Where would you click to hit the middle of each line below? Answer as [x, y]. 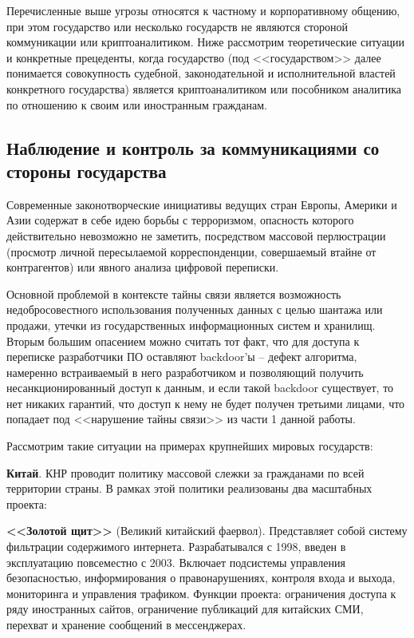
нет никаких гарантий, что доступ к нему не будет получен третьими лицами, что [206, 403]
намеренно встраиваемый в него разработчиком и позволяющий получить [185, 372]
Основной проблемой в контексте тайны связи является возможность [174, 293]
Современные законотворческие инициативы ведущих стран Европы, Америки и [202, 204]
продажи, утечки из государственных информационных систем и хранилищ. [191, 325]
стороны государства [87, 170]
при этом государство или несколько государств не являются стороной [177, 26]
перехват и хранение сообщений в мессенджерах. [126, 624]
